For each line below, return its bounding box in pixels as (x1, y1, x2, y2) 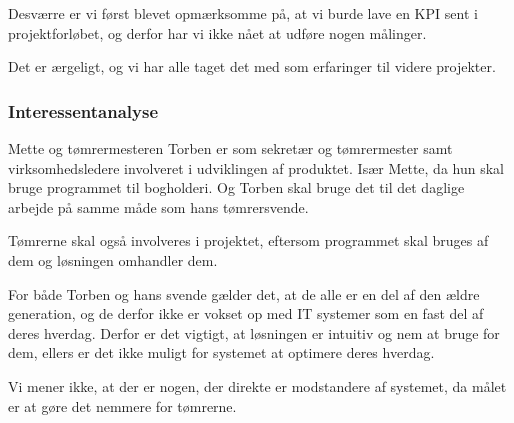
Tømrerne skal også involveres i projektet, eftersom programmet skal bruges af (8, 230, 489, 251)
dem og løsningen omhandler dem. (8, 249, 218, 270)
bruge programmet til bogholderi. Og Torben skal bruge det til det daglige (8, 177, 465, 198)
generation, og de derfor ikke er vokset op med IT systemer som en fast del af (8, 303, 484, 324)
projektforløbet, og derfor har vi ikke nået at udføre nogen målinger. (8, 22, 427, 43)
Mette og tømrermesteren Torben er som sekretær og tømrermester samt (8, 138, 453, 158)
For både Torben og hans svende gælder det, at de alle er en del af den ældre (8, 283, 480, 304)
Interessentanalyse (8, 98, 159, 123)
